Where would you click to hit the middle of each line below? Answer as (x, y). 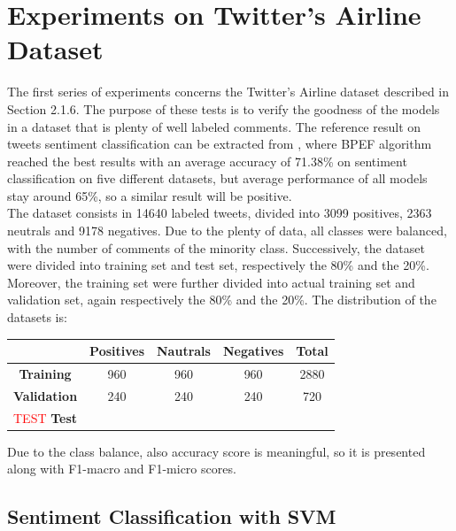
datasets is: (37, 317)
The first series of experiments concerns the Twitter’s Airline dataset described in (228, 92)
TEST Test (46, 417)
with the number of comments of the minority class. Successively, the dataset (216, 247)
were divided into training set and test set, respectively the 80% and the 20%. (218, 265)
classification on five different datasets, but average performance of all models (217, 178)
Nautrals (184, 351)
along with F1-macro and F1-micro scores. (122, 469)
